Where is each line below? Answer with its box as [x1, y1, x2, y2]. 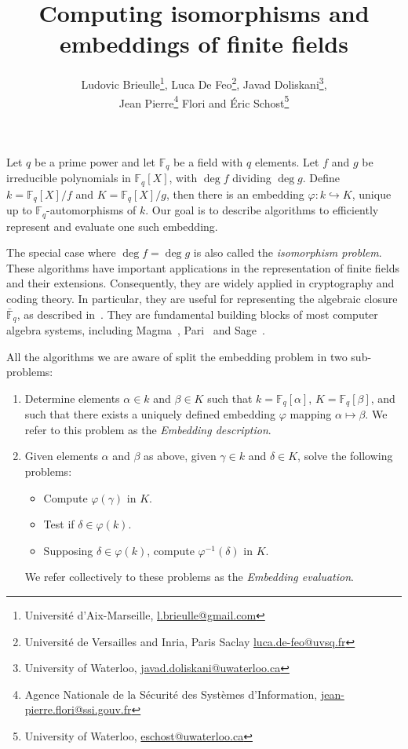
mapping [290, 406, 332, 422]
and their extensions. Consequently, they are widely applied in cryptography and [6, 275, 395, 291]
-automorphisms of [46, 202, 137, 218]
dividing [232, 170, 271, 186]
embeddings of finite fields [60, 27, 348, 60]
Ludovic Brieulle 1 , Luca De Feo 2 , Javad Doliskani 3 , [81, 74, 327, 92]
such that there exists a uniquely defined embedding [24, 406, 275, 422]
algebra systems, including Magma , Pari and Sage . [6, 322, 265, 338]
